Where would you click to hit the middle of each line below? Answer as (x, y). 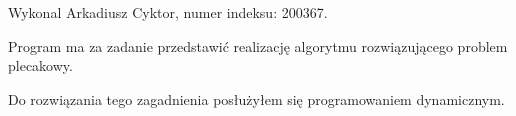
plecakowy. (40, 65)
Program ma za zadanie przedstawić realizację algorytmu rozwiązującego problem (258, 45)
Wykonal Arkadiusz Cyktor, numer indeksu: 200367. (168, 12)
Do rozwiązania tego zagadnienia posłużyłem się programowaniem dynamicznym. (256, 98)
